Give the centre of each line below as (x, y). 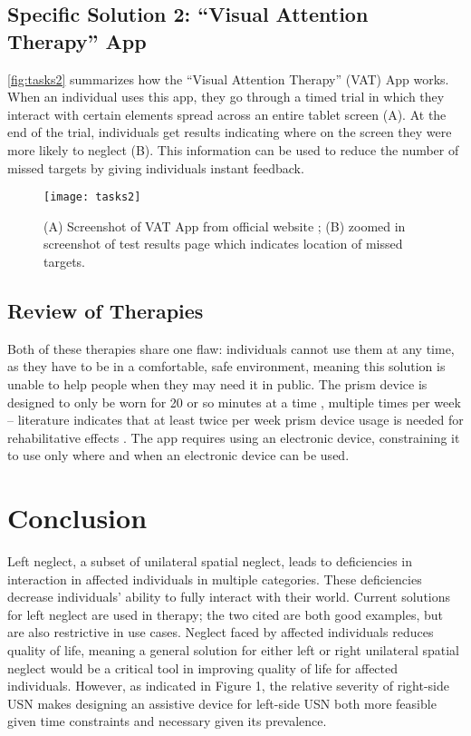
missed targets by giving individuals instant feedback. (156, 167)
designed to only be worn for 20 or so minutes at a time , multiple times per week (234, 402)
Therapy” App (77, 40)
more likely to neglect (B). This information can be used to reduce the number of (233, 149)
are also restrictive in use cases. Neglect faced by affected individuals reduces (221, 632)
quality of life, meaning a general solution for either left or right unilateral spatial (233, 650)
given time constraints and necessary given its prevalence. (167, 721)
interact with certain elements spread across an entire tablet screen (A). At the (227, 114)
